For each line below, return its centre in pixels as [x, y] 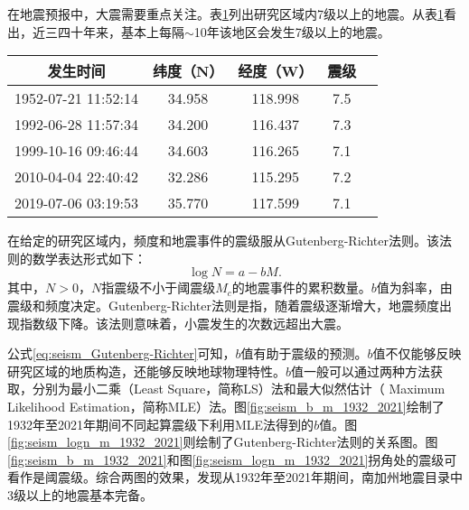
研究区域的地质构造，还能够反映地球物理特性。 [146, 371]
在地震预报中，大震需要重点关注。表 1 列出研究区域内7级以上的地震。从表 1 [225, 14]
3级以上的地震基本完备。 [80, 494]
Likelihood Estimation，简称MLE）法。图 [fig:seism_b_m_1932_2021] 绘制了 [226, 406]
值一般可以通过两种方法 [361, 371]
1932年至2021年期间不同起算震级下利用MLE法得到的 [161, 424]
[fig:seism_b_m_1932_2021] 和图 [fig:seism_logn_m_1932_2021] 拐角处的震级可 [232, 459]
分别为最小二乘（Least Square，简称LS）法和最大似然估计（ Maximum [239, 389]
